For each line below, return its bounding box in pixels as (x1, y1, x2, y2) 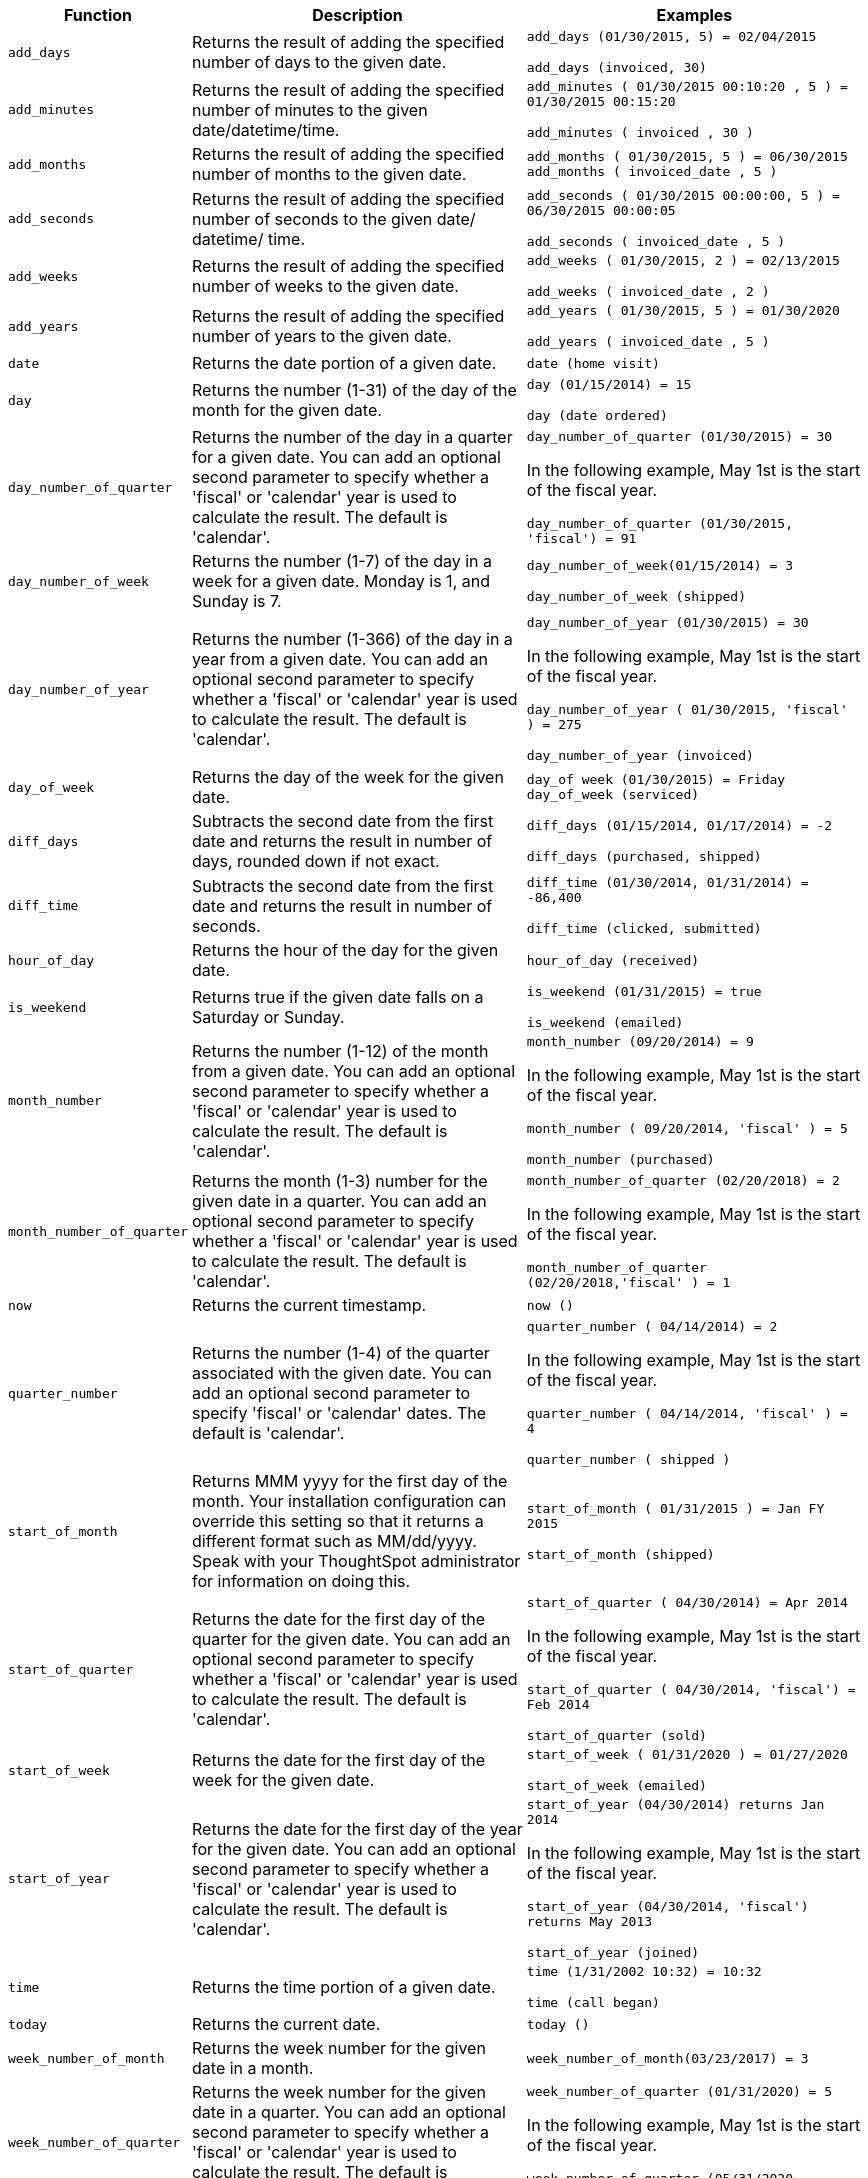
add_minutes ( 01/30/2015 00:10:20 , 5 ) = (526, 79, 848, 94)
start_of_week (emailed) (526, 1778, 707, 1793)
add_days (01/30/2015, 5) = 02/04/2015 (526, 29, 817, 44)
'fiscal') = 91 (526, 530, 637, 546)
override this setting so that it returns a (192, 1511, 484, 1531)
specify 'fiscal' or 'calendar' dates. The (192, 1403, 487, 1423)
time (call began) (526, 1995, 660, 2010)
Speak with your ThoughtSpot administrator (192, 1551, 521, 1571)
